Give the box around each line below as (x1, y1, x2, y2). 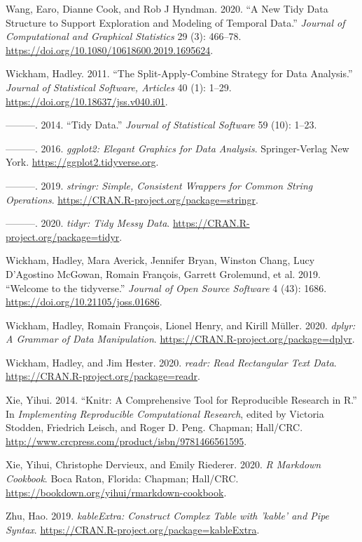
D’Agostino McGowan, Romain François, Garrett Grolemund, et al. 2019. (6, 266, 321, 281)
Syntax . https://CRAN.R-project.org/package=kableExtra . (6, 522, 260, 536)
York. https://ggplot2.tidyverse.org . (6, 154, 159, 169)
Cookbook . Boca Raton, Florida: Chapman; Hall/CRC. (6, 471, 239, 486)
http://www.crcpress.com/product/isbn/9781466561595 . (6, 433, 247, 448)
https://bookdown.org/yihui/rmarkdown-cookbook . (6, 484, 227, 499)
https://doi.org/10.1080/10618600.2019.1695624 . (6, 42, 214, 57)
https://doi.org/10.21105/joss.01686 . (6, 294, 162, 309)
